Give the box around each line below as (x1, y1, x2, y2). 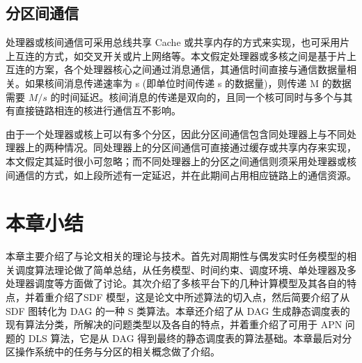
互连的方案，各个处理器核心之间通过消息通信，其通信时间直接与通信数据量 (6, 62, 347, 77)
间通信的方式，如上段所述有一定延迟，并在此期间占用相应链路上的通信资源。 (6, 167, 356, 182)
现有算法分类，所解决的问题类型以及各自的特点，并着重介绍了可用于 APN (6, 317, 343, 332)
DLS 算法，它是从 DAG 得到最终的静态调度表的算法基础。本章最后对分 (28, 330, 352, 345)
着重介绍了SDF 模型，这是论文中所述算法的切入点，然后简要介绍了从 (34, 290, 350, 304)
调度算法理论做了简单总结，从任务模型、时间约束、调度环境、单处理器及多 (15, 262, 356, 277)
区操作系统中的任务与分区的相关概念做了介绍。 (6, 344, 220, 359)
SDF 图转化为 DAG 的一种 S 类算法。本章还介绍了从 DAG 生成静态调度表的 (6, 303, 350, 318)
